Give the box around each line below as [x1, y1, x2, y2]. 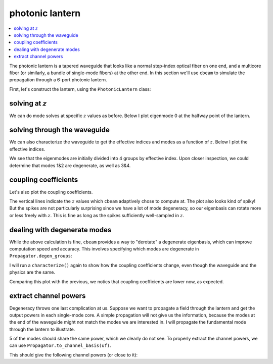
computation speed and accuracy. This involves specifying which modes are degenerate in [9, 246, 199, 252]
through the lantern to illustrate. [9, 326, 75, 332]
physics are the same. [9, 269, 56, 275]
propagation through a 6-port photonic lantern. [9, 77, 107, 83]
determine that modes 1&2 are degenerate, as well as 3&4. [9, 162, 131, 169]
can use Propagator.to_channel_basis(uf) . [9, 342, 111, 348]
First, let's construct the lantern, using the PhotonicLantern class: [9, 86, 151, 92]
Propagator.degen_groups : [9, 253, 72, 259]
